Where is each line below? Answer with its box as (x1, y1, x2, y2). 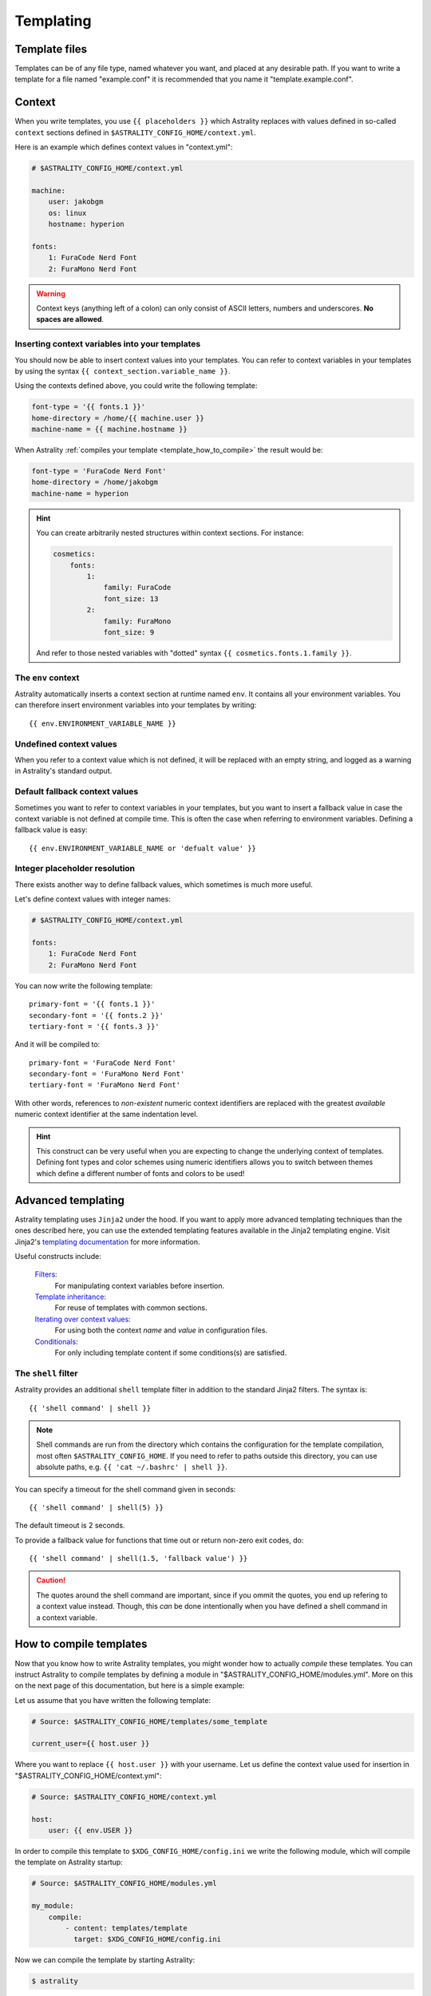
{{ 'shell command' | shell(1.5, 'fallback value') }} (29, 1554, 248, 1563)
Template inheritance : (34, 1292, 107, 1301)
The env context (14, 671, 80, 683)
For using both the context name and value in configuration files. (54, 1325, 267, 1335)
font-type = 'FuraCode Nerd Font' (31, 467, 167, 476)
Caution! (36, 1575, 66, 1585)
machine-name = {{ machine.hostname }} (31, 425, 188, 434)
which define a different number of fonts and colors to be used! (36, 1168, 245, 1178)
